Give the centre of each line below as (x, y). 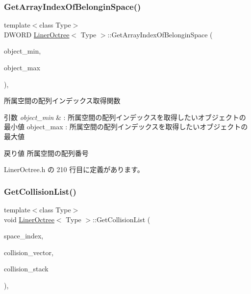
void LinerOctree (29, 219)
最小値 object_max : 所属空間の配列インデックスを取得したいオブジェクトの (126, 127)
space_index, (24, 236)
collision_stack (26, 269)
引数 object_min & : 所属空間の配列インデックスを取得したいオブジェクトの (125, 117)
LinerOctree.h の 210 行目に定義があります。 (74, 169)
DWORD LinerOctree (37, 34)
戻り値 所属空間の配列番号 (46, 153)
